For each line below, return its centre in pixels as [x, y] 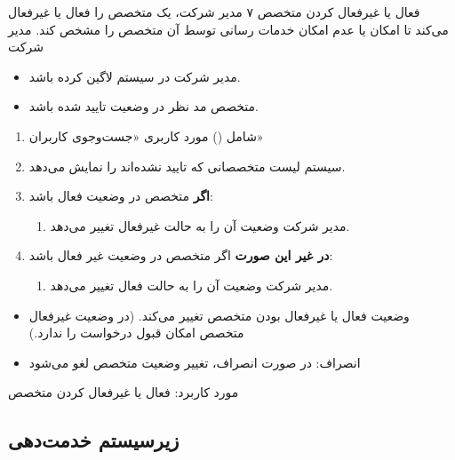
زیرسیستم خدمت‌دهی [94, 440]
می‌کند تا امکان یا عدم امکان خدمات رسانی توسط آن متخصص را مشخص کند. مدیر [228, 29]
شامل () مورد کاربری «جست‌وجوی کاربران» [146, 135]
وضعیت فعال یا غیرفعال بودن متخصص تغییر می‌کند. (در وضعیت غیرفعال [219, 315]
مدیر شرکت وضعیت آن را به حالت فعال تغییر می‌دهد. [192, 285]
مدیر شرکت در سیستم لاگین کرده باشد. [135, 76]
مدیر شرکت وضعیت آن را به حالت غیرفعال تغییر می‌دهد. [200, 225]
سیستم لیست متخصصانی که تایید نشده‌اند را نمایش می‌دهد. [187, 166]
